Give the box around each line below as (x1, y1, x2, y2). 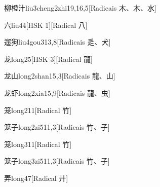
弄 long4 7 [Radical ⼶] (4, 172, 68, 183)
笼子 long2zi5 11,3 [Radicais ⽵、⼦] (4, 122, 110, 132)
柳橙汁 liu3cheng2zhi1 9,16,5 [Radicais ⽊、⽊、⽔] (4, 3, 156, 13)
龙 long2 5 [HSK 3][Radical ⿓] (4, 53, 93, 64)
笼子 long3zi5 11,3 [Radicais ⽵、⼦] (4, 156, 110, 166)
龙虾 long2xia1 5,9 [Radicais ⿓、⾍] (4, 87, 110, 98)
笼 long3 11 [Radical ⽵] (4, 138, 72, 149)
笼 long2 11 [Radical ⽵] (4, 104, 72, 115)
